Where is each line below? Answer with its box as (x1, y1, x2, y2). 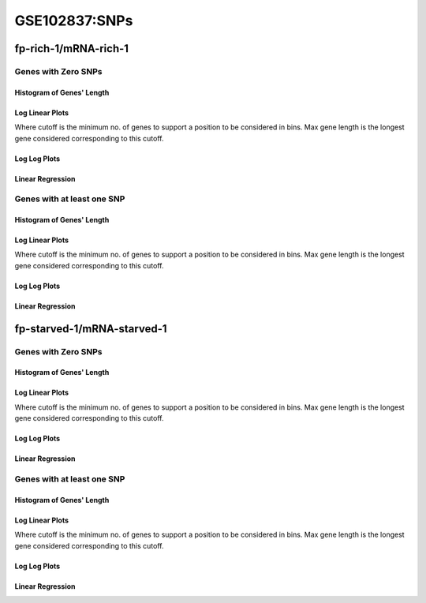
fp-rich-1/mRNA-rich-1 (14, 42, 129, 55)
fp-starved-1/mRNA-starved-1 (14, 322, 167, 335)
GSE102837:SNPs (14, 12, 133, 29)
